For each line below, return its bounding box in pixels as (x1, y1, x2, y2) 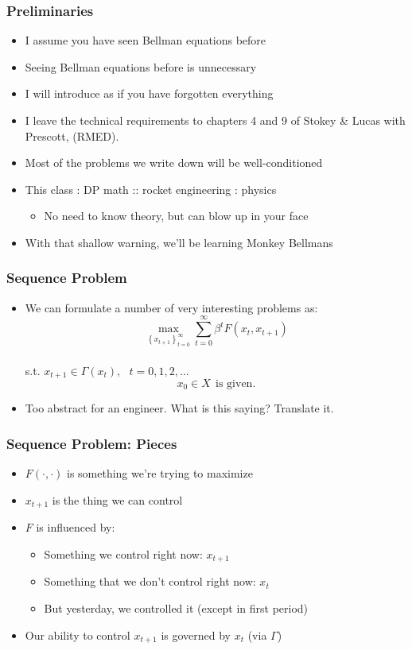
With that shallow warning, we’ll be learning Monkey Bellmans (25, 234, 333, 250)
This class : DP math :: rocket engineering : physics (25, 180, 277, 197)
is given (216, 377, 253, 389)
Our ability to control (25, 626, 130, 643)
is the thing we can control (52, 491, 183, 508)
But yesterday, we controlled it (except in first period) (44, 599, 309, 616)
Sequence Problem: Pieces (6, 433, 177, 453)
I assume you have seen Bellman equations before (25, 32, 266, 48)
